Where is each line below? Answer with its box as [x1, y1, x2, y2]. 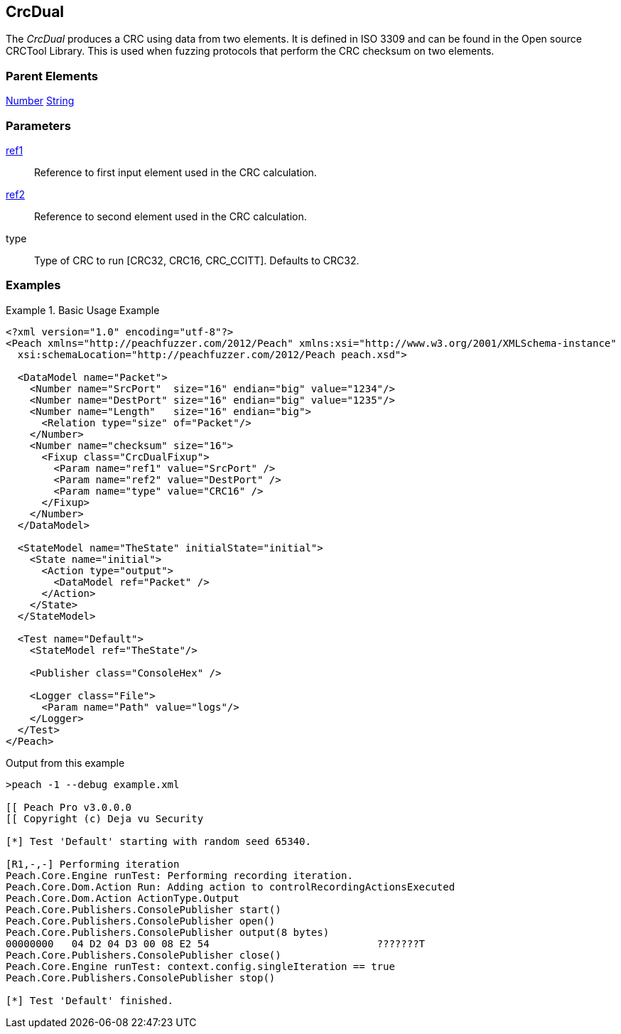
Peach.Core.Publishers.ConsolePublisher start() [6, 903, 281, 915]
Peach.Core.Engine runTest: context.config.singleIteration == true [6, 960, 395, 972]
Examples [6, 278, 61, 293]
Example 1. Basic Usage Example [6, 303, 160, 316]
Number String [6, 95, 75, 107]
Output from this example [6, 756, 125, 769]
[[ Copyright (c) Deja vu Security [6, 812, 204, 824]
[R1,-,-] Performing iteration [6, 858, 180, 870]
